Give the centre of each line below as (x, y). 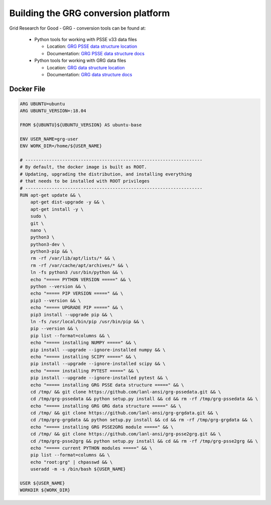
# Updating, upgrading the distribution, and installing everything (106, 174)
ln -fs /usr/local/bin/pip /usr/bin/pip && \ (87, 322)
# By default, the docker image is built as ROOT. (84, 167)
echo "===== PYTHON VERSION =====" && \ (81, 279)
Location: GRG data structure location (86, 67)
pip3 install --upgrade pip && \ (72, 314)
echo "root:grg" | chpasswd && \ (72, 462)
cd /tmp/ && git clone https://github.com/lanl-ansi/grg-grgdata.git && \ (124, 413)
